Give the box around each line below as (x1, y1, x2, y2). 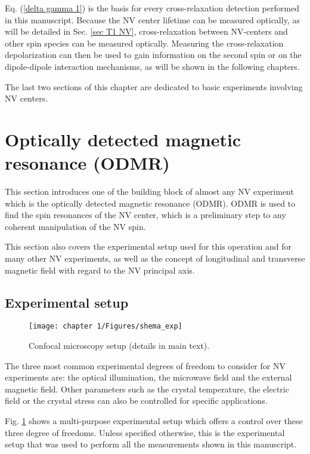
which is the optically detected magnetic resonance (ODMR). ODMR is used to (5, 197, 296, 209)
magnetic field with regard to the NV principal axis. (5, 263, 195, 276)
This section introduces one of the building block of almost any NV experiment (5, 185, 294, 198)
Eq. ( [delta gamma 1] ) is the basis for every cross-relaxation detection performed (5, 2, 299, 14)
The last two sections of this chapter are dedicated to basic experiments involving (5, 80, 303, 93)
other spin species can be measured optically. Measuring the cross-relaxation (5, 36, 284, 49)
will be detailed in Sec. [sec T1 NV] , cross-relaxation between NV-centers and (5, 25, 288, 38)
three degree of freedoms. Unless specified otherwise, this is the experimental (5, 426, 285, 438)
